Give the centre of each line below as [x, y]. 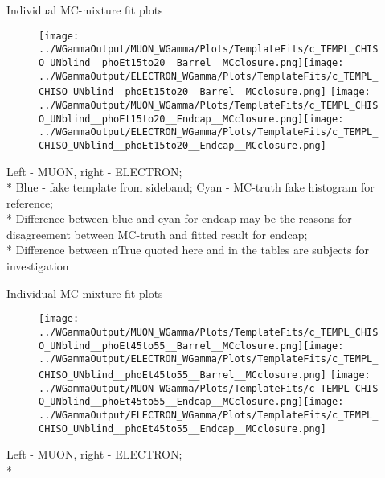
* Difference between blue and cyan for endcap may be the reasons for [179, 218]
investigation [38, 266]
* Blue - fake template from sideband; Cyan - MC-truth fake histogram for [190, 187]
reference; [30, 202]
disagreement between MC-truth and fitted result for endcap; [157, 234]
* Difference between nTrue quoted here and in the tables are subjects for [188, 250]
